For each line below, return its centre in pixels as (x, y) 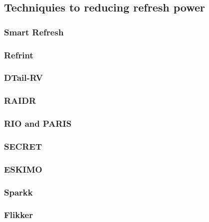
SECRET (23, 146)
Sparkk (18, 192)
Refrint (19, 55)
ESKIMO (23, 169)
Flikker (18, 215)
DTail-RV (24, 78)
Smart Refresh (34, 32)
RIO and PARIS (38, 123)
